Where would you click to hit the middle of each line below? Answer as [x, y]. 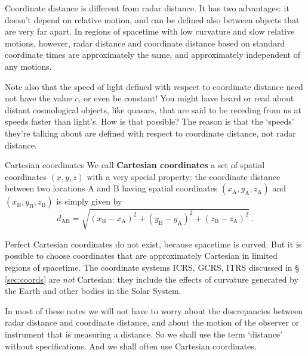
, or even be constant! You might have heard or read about [186, 98]
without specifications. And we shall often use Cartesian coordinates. [131, 346]
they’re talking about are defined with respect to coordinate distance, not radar [150, 133]
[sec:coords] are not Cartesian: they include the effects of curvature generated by [152, 279]
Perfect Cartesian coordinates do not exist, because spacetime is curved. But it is [153, 244]
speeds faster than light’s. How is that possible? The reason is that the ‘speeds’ [150, 121]
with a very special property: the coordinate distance [184, 176]
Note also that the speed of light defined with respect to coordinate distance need [154, 86]
